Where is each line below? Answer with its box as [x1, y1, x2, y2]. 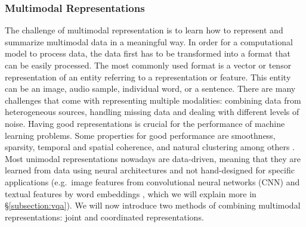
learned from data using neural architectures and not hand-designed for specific [5, 164, 295, 176]
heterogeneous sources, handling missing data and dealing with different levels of [5, 105, 299, 118]
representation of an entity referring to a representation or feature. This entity [5, 70, 291, 83]
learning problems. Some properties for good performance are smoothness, [5, 129, 276, 141]
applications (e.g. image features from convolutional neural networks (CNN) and [5, 175, 300, 188]
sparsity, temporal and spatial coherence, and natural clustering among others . [5, 141, 295, 153]
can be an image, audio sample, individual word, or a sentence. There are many [5, 82, 296, 95]
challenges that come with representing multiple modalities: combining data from [5, 94, 301, 106]
